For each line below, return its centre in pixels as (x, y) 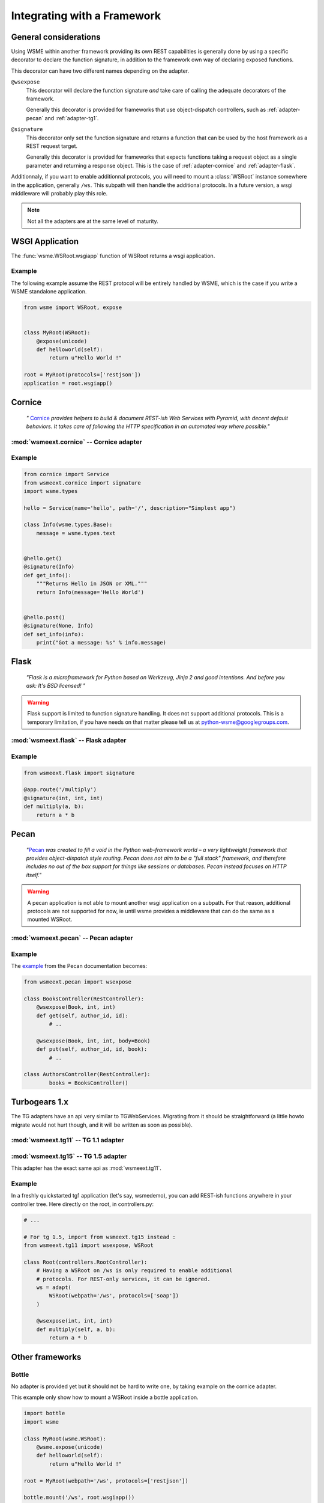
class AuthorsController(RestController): (87, 1074)
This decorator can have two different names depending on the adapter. (100, 71)
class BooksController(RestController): (84, 999)
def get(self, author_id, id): (82, 1015)
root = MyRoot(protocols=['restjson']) (82, 375)
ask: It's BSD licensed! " (56, 686)
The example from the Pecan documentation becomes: (79, 966)
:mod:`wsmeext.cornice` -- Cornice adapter (76, 442)
